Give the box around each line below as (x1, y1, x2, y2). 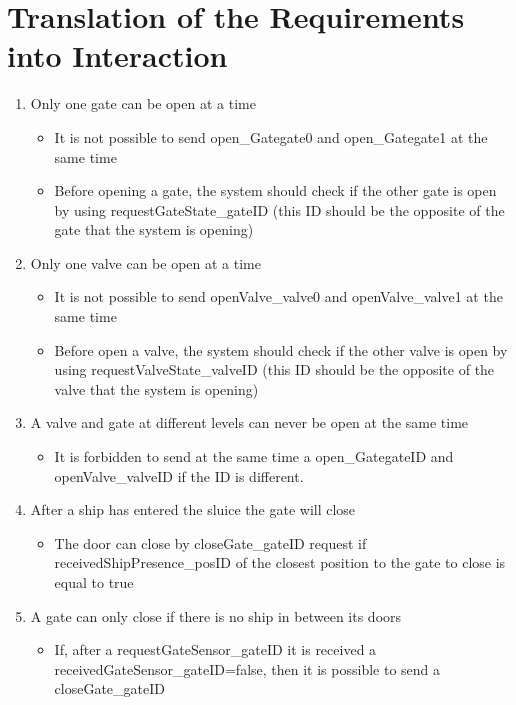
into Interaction (7, 35, 228, 76)
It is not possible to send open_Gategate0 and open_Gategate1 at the (54, 126, 488, 147)
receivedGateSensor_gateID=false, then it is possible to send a (54, 658, 441, 679)
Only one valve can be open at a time (30, 252, 261, 273)
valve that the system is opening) (54, 378, 259, 399)
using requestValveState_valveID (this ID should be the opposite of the (54, 359, 495, 380)
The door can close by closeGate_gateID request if (54, 532, 367, 553)
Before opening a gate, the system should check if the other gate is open (54, 180, 497, 201)
